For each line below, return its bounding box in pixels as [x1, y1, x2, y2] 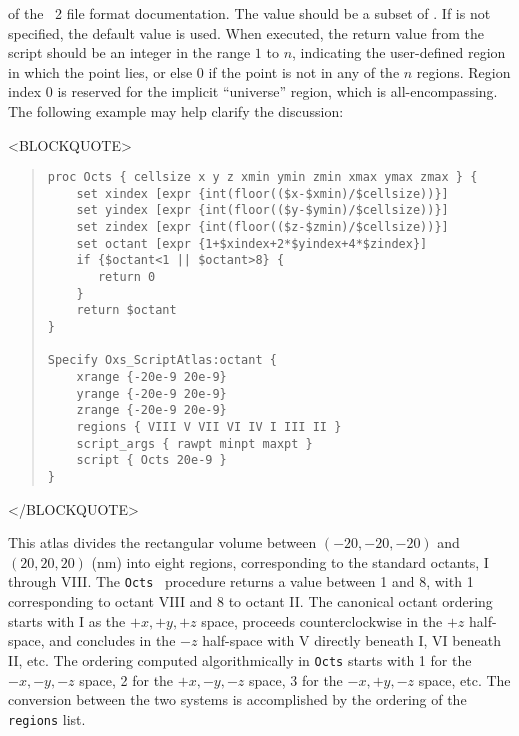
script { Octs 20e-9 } [76, 453, 227, 468]
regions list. [8, 708, 86, 729]
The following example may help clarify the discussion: [8, 100, 344, 121]
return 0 [97, 270, 156, 285]
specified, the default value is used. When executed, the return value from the [8, 22, 484, 43]
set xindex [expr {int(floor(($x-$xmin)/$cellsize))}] [76, 186, 449, 201]
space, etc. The [418, 669, 511, 690]
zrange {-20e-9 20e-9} [76, 403, 227, 418]
